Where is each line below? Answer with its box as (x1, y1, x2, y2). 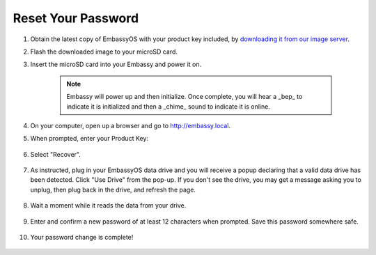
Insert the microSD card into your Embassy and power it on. (30, 60, 202, 69)
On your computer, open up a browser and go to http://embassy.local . (30, 121, 231, 130)
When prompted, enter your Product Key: (30, 134, 149, 143)
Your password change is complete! (30, 233, 134, 242)
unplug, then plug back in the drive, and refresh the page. (30, 185, 196, 194)
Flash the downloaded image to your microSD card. (30, 47, 178, 56)
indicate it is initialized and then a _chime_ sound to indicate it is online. (66, 102, 271, 111)
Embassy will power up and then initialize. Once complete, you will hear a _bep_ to (66, 93, 303, 101)
